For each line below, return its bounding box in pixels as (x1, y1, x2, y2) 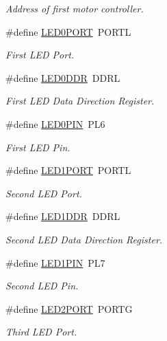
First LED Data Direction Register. (5, 93, 155, 108)
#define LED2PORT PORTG (5, 301, 133, 316)
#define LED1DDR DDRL (5, 209, 120, 223)
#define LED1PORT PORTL (5, 163, 131, 177)
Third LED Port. (5, 324, 77, 339)
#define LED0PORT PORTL (5, 24, 131, 38)
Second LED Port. (5, 186, 82, 200)
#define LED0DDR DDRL (5, 70, 120, 85)
